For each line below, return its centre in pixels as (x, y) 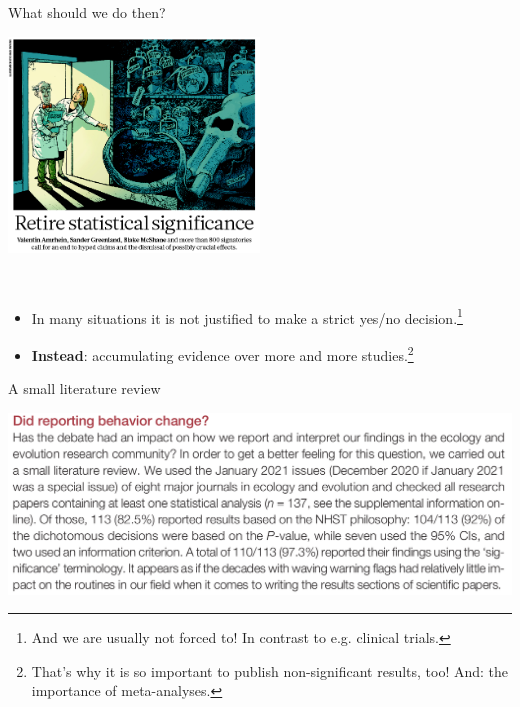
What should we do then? (87, 12)
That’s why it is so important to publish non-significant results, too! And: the (270, 670)
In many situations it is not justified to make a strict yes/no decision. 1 (247, 316)
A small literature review (84, 388)
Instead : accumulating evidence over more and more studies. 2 (222, 353)
